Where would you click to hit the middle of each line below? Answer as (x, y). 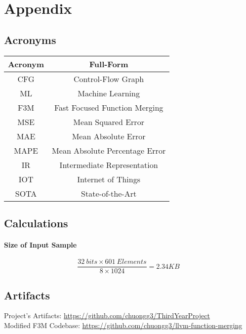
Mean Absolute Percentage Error (109, 150)
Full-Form (109, 64)
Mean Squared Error (109, 122)
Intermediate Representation (109, 165)
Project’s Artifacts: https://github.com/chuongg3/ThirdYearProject (107, 315)
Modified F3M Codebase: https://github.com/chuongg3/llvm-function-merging (123, 325)
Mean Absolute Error (109, 136)
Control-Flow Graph (109, 79)
